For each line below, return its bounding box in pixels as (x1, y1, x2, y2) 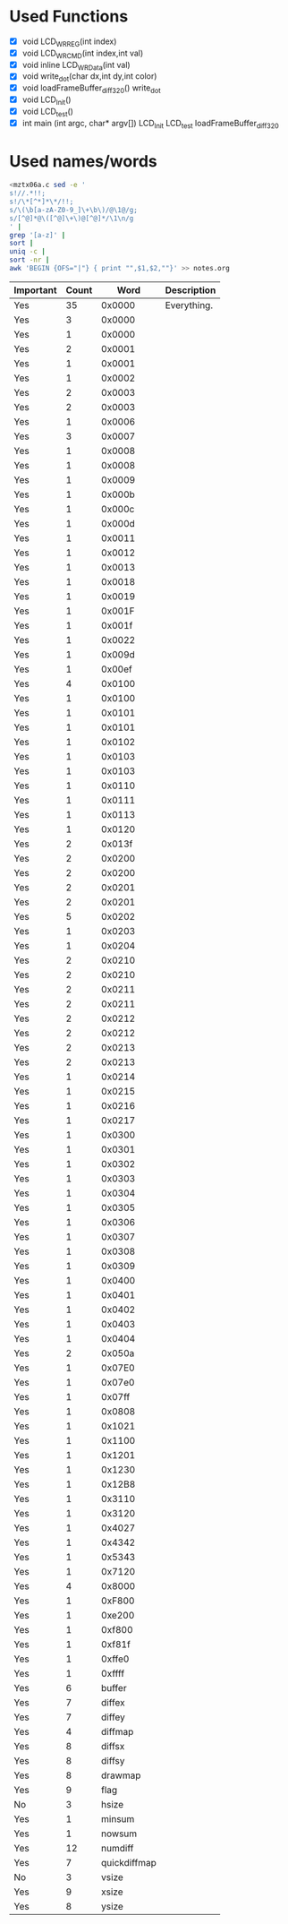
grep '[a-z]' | (9, 230, 66, 239)
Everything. (165, 298, 213, 311)
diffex (101, 1696, 125, 1708)
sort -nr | (9, 255, 50, 265)
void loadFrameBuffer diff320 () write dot (21, 82, 161, 95)
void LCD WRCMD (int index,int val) (21, 47, 144, 60)
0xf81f (101, 1637, 131, 1650)
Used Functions (9, 6, 129, 27)
